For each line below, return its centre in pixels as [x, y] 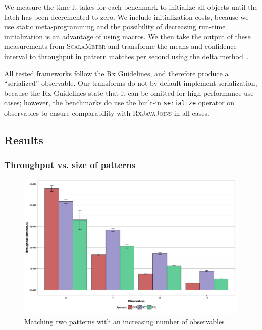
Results [24, 140]
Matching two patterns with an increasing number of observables [124, 321]
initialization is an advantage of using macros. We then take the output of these [127, 36]
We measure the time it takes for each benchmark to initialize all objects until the [131, 7]
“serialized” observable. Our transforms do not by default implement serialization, [131, 83]
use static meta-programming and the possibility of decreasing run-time [115, 26]
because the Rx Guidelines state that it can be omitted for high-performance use [129, 93]
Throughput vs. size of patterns [70, 165]
